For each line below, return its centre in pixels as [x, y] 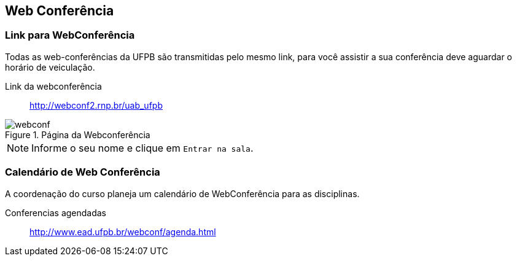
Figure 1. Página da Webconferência [78, 134]
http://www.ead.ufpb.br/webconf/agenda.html [123, 232]
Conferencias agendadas [56, 212]
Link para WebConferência [70, 35]
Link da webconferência [53, 86]
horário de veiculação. [50, 67]
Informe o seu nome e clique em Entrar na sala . [142, 148]
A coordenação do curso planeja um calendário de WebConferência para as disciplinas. [182, 193]
